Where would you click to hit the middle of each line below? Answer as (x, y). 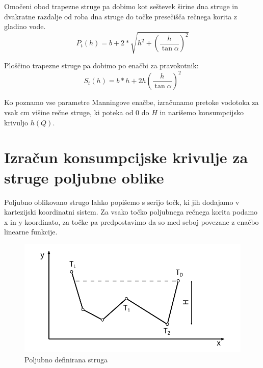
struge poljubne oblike (84, 177)
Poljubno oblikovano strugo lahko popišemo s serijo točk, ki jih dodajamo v (122, 202)
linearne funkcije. (31, 232)
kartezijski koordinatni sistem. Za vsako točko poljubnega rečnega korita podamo (131, 212)
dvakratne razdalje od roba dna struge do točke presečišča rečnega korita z (121, 16)
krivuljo (16, 122)
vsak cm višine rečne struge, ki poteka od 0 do (77, 112)
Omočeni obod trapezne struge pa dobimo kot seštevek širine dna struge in (121, 6)
